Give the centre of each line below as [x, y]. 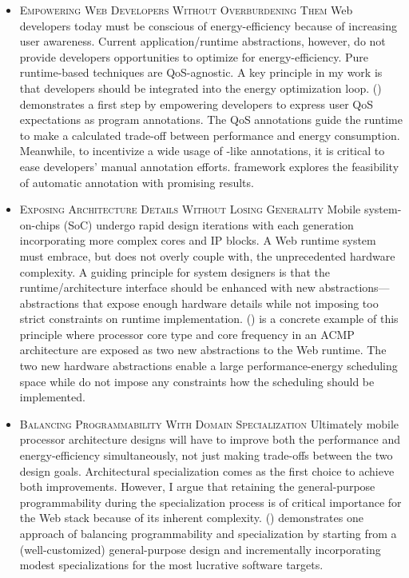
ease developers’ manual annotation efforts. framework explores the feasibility [209, 166]
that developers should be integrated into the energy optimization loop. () [201, 88]
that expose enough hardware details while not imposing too [230, 303]
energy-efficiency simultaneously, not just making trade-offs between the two [206, 455]
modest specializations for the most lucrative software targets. [171, 565]
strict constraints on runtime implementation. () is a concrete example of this [209, 319]
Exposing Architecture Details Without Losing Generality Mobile [190, 209]
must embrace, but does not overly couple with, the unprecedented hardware [207, 255]
